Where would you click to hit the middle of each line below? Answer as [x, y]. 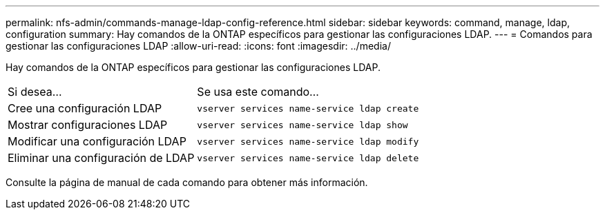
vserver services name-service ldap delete [308, 158]
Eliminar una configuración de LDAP [101, 158]
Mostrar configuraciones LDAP [88, 125]
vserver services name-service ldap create [308, 108]
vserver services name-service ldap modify [308, 141]
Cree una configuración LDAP [85, 108]
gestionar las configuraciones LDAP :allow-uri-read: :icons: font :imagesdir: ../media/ [198, 46]
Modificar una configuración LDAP [97, 141]
